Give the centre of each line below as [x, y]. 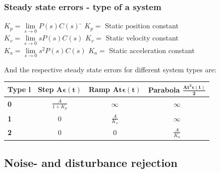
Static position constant [142, 26]
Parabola [164, 89]
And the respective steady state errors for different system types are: [110, 69]
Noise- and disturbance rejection [91, 163]
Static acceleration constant [152, 50]
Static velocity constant [142, 38]
